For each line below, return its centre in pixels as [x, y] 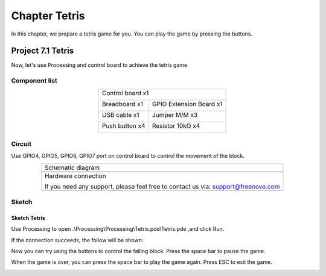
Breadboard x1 [122, 104]
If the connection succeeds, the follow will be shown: [77, 240]
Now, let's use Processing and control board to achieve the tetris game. [100, 65]
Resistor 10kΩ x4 [176, 125]
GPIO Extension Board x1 [187, 104]
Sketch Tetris [28, 218]
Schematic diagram [72, 168]
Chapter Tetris [48, 16]
